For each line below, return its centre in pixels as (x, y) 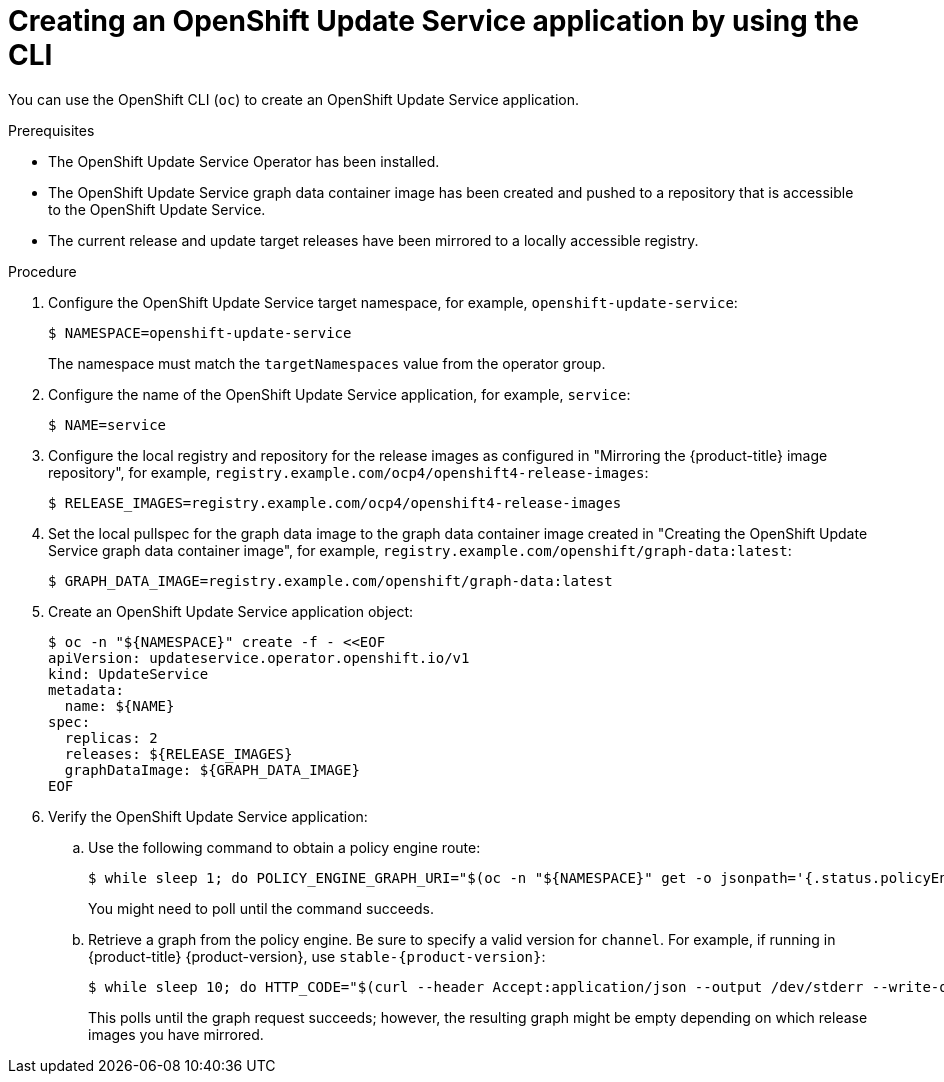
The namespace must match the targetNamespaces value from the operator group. (327, 363)
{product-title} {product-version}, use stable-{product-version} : (317, 956)
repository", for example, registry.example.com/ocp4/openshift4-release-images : (348, 472)
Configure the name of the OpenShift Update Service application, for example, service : (339, 394)
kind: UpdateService (128, 673)
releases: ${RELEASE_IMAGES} (178, 753)
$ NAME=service (107, 424)
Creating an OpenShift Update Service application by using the (433, 21)
